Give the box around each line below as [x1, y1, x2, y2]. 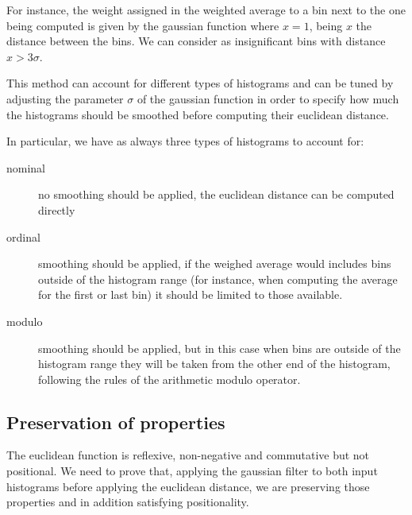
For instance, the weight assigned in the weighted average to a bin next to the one [6, 2, 406, 17]
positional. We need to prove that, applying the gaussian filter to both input [6, 463, 378, 479]
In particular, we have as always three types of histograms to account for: [6, 133, 364, 149]
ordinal [6, 228, 40, 245]
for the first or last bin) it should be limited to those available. [38, 286, 343, 303]
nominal [6, 159, 46, 176]
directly [38, 201, 75, 218]
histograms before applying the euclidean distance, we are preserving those [6, 478, 370, 494]
